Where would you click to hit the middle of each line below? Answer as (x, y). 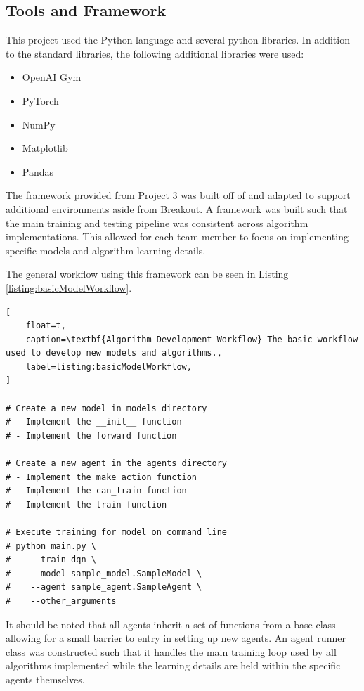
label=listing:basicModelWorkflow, (109, 367)
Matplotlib (45, 148)
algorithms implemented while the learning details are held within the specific (173, 665)
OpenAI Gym (52, 77)
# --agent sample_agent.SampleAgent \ (104, 587)
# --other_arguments (61, 601)
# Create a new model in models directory (106, 408)
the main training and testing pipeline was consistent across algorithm (157, 222)
